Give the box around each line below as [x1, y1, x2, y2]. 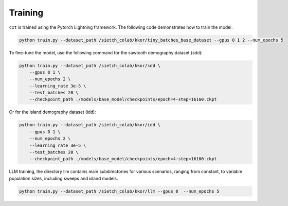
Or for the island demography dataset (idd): [9, 109, 96, 115]
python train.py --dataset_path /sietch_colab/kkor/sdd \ [19, 63, 161, 68]
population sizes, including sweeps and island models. [9, 175, 119, 181]
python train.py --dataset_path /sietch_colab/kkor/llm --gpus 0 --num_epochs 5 [19, 189, 220, 194]
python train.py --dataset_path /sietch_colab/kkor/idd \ [19, 122, 161, 128]
